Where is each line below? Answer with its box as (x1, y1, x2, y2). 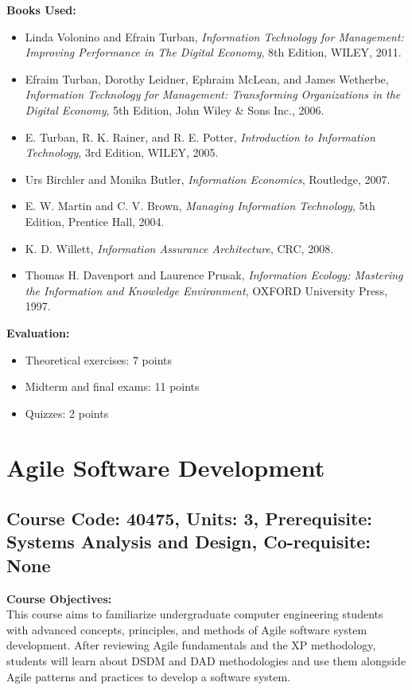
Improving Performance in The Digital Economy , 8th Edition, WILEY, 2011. (25, 44, 402, 60)
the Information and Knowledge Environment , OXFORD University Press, (25, 282, 388, 298)
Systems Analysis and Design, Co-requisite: (6, 529, 371, 554)
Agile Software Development (6, 451, 325, 484)
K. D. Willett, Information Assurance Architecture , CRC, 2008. (25, 240, 334, 256)
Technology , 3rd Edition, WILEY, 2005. (25, 144, 219, 161)
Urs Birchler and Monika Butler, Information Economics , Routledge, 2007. (25, 170, 391, 187)
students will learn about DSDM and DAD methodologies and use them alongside (6, 653, 406, 669)
